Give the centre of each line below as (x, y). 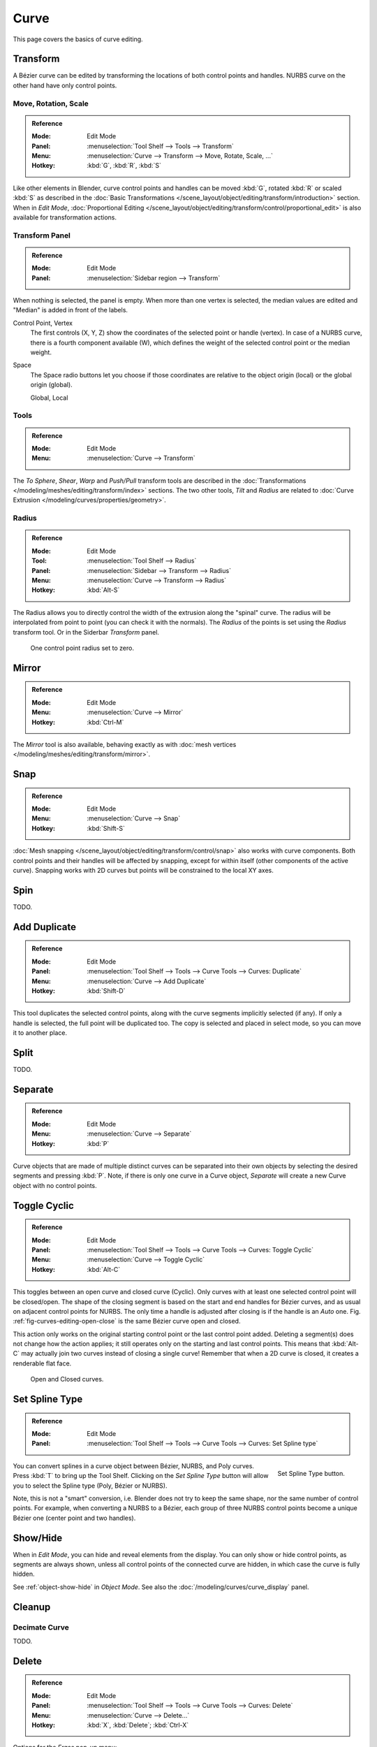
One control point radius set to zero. (82, 648)
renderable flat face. (42, 1363)
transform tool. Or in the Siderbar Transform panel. (86, 632)
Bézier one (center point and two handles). (74, 1518)
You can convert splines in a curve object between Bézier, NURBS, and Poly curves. (134, 1466)
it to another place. (40, 1033)
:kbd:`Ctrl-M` (105, 722)
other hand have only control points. (65, 85)
